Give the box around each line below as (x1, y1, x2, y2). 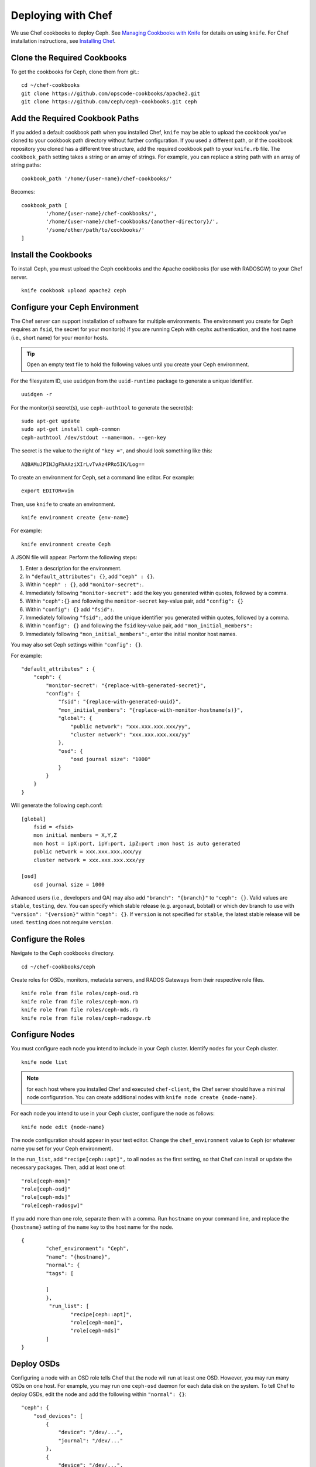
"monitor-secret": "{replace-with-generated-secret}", (46, 682, 207, 689)
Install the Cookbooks (11, 250, 92, 260)
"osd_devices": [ (33, 1412, 83, 1419)
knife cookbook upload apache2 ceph (21, 287, 126, 293)
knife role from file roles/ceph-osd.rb (21, 990, 139, 997)
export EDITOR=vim (21, 488, 74, 494)
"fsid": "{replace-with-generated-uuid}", (58, 698, 182, 705)
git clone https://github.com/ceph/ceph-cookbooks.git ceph (21, 99, 197, 105)
